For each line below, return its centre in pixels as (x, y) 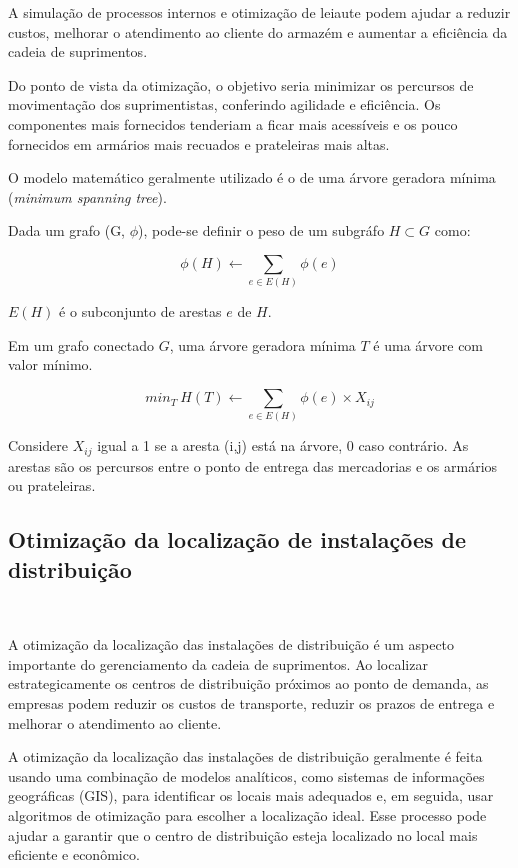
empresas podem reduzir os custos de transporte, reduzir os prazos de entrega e (251, 702)
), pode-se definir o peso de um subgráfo (261, 230)
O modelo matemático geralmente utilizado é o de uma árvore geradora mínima (252, 177)
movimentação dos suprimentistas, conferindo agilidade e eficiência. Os (224, 104)
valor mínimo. (50, 364)
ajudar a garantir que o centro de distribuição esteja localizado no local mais (243, 834)
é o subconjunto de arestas (140, 311)
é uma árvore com (428, 344)
